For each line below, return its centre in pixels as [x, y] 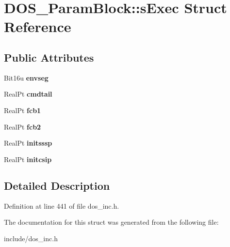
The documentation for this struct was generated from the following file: [111, 222]
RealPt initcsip [28, 159]
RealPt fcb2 [23, 126]
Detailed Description [57, 185]
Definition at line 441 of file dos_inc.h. [62, 206]
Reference [38, 26]
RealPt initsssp [28, 143]
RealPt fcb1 [23, 110]
